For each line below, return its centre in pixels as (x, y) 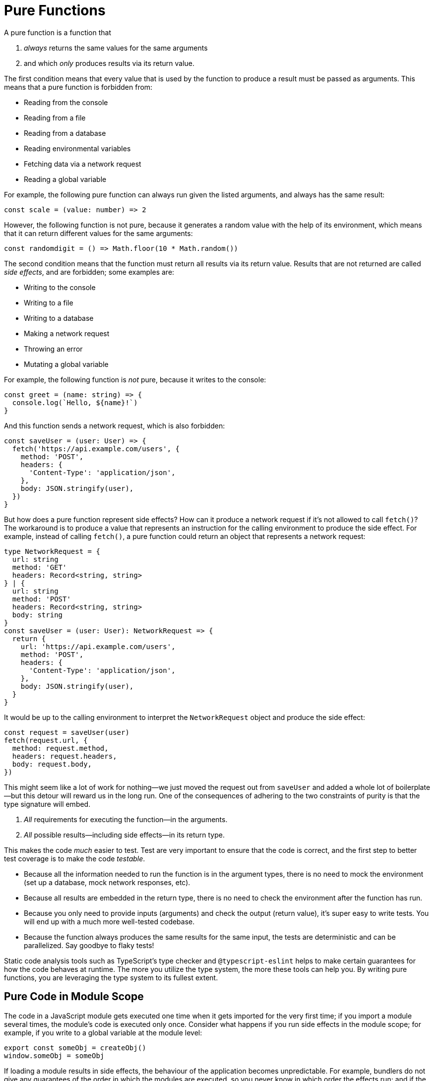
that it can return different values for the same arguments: (98, 233)
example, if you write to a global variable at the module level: (103, 1032)
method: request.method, (60, 748)
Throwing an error (53, 349)
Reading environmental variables (77, 148)
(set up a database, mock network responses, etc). (107, 882)
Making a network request (67, 333)
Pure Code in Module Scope (74, 997)
